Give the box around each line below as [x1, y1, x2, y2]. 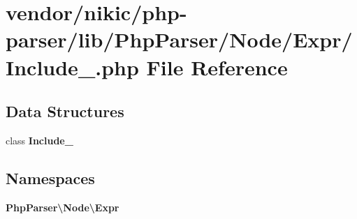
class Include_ [6, 133, 73, 147]
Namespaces [6, 167, 95, 188]
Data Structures [6, 100, 124, 122]
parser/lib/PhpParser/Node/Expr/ [6, 25, 353, 54]
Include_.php [6, 52, 139, 81]
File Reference [146, 52, 288, 81]
